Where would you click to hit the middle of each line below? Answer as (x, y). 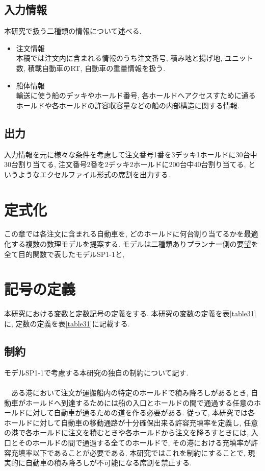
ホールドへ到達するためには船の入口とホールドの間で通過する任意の (139, 402)
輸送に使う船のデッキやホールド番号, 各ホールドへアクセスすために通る (136, 95)
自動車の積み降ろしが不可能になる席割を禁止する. (108, 463)
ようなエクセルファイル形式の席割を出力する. (94, 174)
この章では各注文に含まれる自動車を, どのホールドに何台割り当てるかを (124, 234)
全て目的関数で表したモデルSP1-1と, (64, 254)
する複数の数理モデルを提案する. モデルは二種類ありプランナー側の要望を (135, 244)
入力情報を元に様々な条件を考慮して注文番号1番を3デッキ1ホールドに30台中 (131, 154)
